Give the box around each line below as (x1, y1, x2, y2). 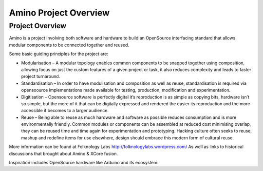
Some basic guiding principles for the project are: (9, 51, 109, 57)
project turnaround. (21, 74, 60, 79)
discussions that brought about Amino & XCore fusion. (9, 151, 118, 156)
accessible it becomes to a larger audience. (21, 108, 109, 114)
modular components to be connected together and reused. (9, 42, 129, 48)
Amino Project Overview (9, 7, 110, 18)
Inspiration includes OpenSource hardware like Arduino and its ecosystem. (9, 160, 159, 166)
